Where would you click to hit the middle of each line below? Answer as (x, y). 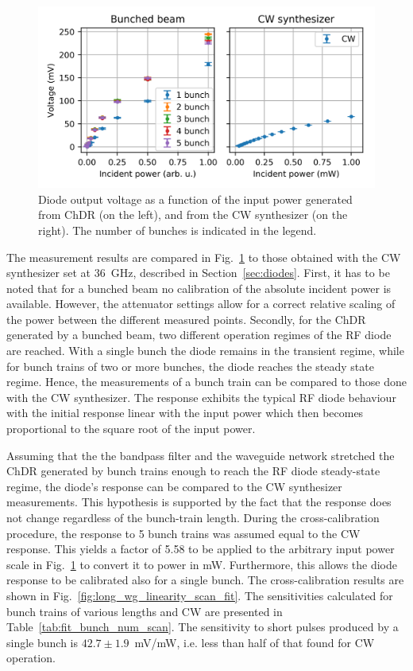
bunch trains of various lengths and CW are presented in (145, 611)
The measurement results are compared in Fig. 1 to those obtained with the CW (204, 257)
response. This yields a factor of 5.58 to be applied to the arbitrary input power (201, 549)
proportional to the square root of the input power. (131, 429)
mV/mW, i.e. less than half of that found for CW (255, 642)
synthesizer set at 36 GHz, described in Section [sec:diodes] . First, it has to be (198, 273)
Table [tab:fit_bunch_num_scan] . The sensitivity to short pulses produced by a (203, 627)
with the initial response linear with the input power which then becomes (185, 413)
